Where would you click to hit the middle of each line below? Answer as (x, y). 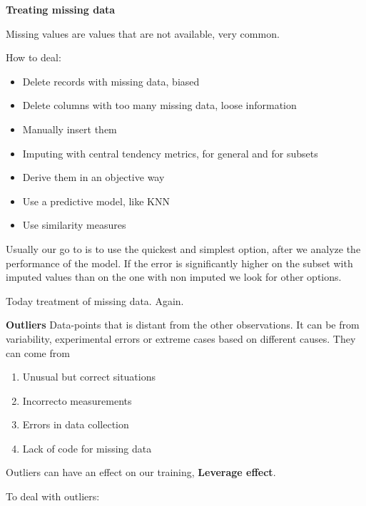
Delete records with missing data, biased (111, 81)
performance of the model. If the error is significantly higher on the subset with (179, 263)
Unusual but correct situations (89, 377)
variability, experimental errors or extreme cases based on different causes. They (181, 338)
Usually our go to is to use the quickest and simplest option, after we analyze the (183, 248)
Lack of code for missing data (87, 448)
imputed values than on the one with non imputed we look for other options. (174, 277)
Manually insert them (70, 129)
